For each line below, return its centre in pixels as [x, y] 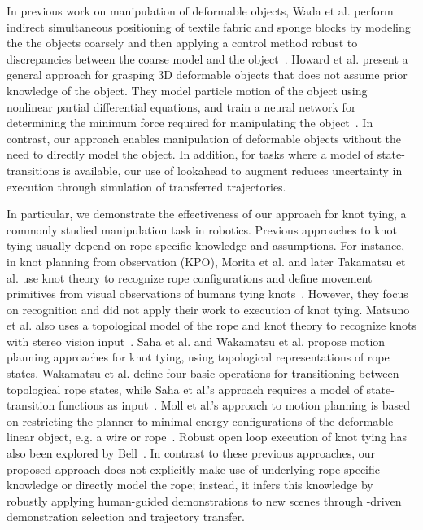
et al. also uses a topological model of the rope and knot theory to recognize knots [212, 325]
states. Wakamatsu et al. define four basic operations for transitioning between [203, 373]
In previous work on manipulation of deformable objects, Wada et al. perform [200, 11]
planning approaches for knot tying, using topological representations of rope [198, 357]
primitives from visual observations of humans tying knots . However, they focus [207, 293]
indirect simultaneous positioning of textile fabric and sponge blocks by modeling [209, 26]
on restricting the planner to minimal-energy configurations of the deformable [200, 420]
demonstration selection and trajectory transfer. [126, 517]
